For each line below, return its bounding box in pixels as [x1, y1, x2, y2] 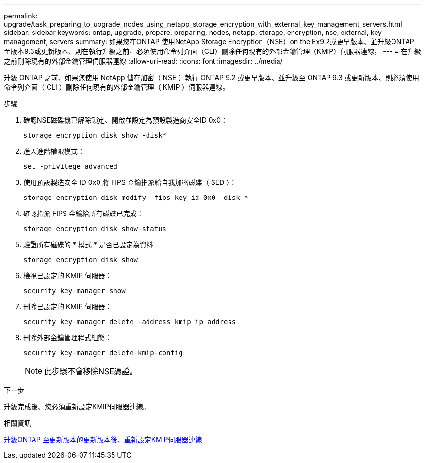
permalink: [4, 12, 38, 20]
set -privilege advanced [23, 163, 117, 170]
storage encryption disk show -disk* [23, 132, 167, 139]
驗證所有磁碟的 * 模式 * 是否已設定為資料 [23, 240, 153, 248]
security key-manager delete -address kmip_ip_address [23, 318, 236, 326]
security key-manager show [23, 287, 126, 295]
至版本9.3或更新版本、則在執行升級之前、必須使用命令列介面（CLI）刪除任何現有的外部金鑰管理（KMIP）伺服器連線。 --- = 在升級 [4, 47, 421, 55]
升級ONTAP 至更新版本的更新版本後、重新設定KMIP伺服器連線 [4, 435, 202, 444]
